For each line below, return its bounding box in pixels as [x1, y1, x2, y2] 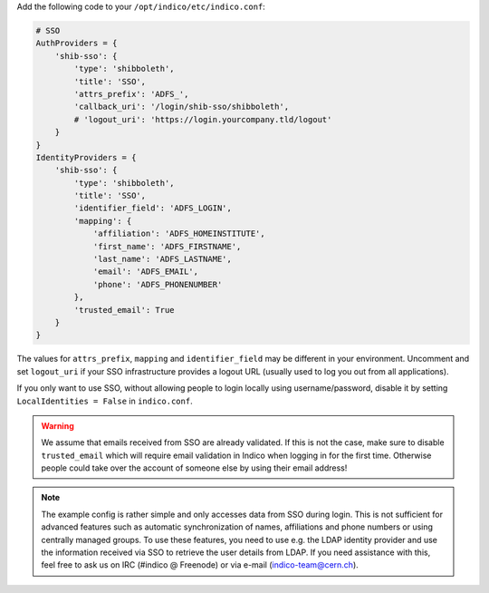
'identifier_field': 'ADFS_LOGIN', [73, 203, 233, 213]
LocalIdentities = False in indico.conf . [16, 395, 194, 406]
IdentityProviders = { [35, 152, 137, 162]
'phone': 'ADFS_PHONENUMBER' [92, 279, 223, 289]
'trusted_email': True [73, 305, 176, 315]
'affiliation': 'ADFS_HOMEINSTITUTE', [92, 228, 266, 239]
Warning [41, 420, 74, 431]
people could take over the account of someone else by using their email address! [41, 462, 348, 473]
